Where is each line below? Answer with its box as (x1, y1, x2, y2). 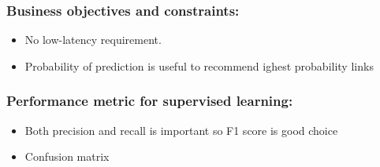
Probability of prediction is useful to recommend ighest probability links (24, 57, 374, 74)
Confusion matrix (24, 148, 110, 165)
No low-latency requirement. (24, 31, 162, 48)
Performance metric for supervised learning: (6, 91, 293, 111)
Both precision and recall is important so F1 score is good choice (24, 122, 338, 138)
